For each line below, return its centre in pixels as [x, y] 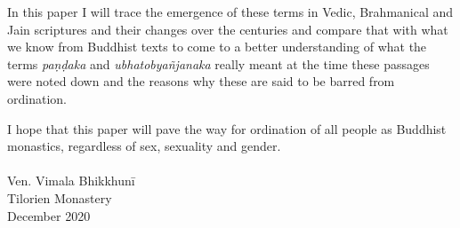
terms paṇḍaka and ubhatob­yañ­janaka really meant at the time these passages [218, 63]
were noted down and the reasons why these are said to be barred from [201, 81]
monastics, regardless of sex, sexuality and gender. [144, 146]
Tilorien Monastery [60, 197]
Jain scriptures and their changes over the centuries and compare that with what [228, 29]
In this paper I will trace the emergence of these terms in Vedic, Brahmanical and [230, 12]
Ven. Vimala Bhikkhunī [71, 181]
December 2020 [49, 215]
